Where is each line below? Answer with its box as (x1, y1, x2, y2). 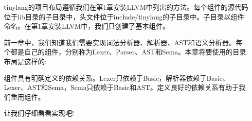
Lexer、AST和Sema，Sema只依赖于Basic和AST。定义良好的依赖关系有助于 (4, 82, 239, 92)
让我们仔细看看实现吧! (4, 108, 74, 118)
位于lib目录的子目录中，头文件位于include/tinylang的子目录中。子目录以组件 (4, 11, 244, 21)
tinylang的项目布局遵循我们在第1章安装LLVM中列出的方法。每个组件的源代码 (4, 2, 249, 12)
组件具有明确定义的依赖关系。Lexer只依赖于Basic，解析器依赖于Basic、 (4, 72, 230, 83)
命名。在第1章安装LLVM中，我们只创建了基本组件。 (4, 21, 170, 31)
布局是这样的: (4, 56, 47, 66)
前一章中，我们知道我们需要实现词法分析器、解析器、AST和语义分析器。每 (4, 37, 243, 47)
